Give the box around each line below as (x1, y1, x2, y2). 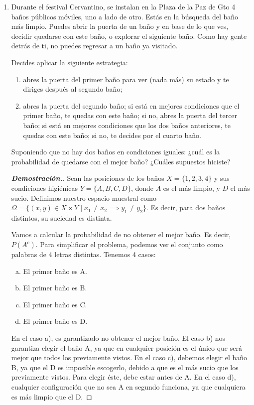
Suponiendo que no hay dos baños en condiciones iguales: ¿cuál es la (11, 146, 220, 157)
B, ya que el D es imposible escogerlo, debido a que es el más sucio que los (11, 362, 239, 372)
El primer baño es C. (23, 299, 87, 309)
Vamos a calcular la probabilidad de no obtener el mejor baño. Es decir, (11, 229, 231, 240)
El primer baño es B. (23, 282, 87, 293)
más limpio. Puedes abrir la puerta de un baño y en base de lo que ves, (11, 21, 229, 31)
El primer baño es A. (23, 266, 87, 276)
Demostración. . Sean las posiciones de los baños (11, 173, 164, 183)
